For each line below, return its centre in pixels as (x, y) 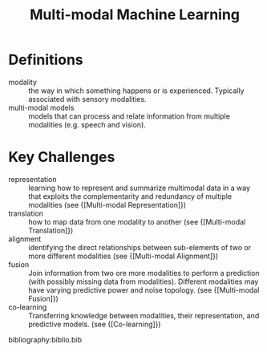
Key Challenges (62, 157)
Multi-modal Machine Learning (135, 15)
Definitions (46, 60)
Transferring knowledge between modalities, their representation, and (144, 315)
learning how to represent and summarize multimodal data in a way (140, 188)
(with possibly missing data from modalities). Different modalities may (144, 281)
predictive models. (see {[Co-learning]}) (95, 324)
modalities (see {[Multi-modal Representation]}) (107, 204)
